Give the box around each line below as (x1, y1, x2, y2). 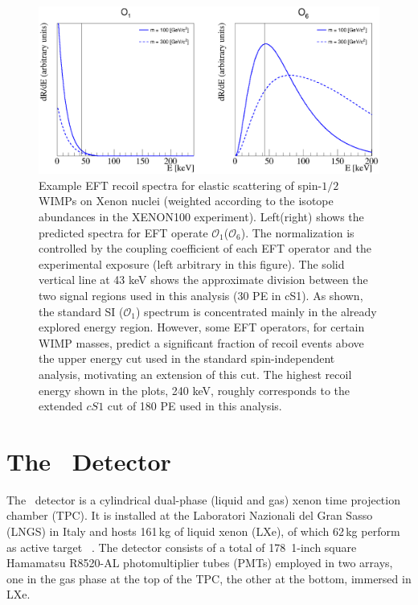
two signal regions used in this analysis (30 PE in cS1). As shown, (39, 287, 363, 304)
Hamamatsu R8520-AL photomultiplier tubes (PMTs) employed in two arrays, (6, 554, 393, 571)
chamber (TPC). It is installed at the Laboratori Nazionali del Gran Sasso (6, 507, 373, 524)
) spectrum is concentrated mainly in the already (136, 302, 377, 319)
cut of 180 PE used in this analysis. (107, 397, 282, 414)
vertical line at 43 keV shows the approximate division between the (39, 271, 368, 288)
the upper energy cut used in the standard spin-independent (39, 350, 335, 367)
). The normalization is (240, 224, 354, 241)
